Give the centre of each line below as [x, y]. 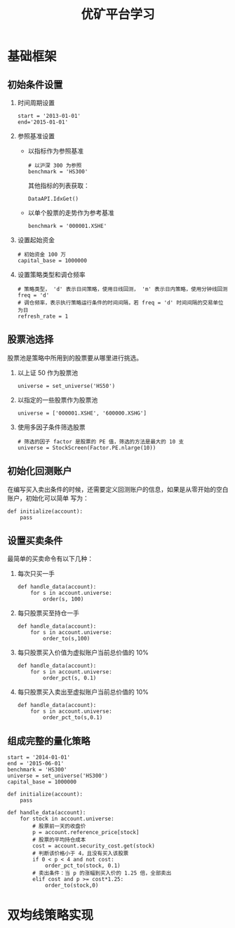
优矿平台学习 [117, 14]
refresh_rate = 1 [43, 316]
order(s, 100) [63, 599]
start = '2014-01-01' [39, 758]
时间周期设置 [36, 103]
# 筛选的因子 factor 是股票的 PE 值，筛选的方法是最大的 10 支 [101, 442]
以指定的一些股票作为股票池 [58, 400]
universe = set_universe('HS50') [66, 386]
